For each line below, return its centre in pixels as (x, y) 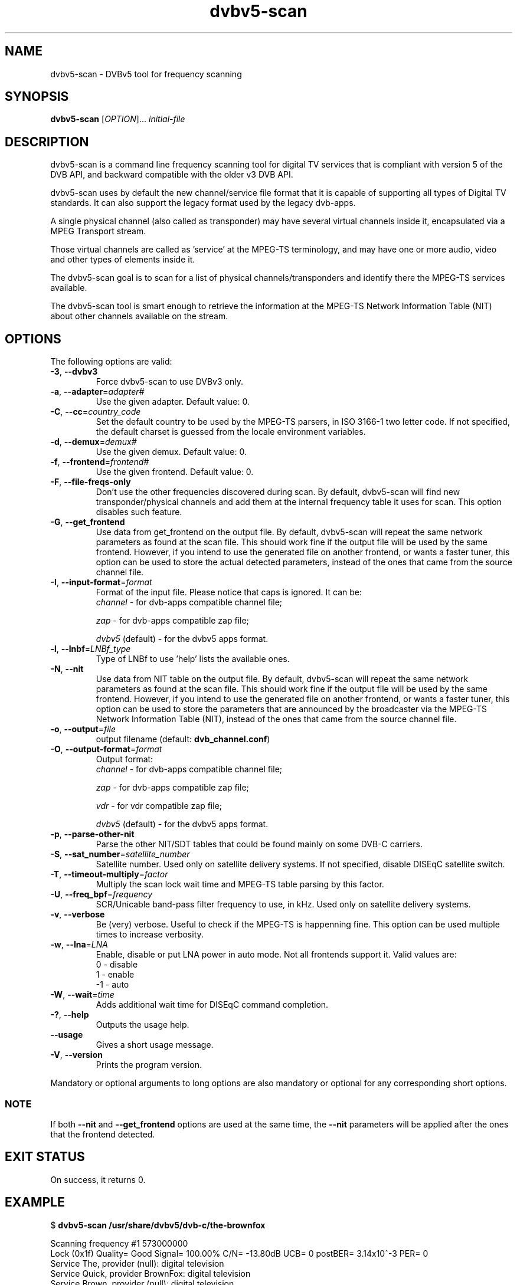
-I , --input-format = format (101, 582)
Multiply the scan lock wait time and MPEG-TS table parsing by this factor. (240, 884)
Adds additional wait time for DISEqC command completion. (212, 1005)
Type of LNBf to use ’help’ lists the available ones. (193, 659)
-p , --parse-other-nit (92, 834)
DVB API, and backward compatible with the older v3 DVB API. (172, 175)
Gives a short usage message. (155, 1045)
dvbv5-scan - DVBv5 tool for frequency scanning (146, 74)
